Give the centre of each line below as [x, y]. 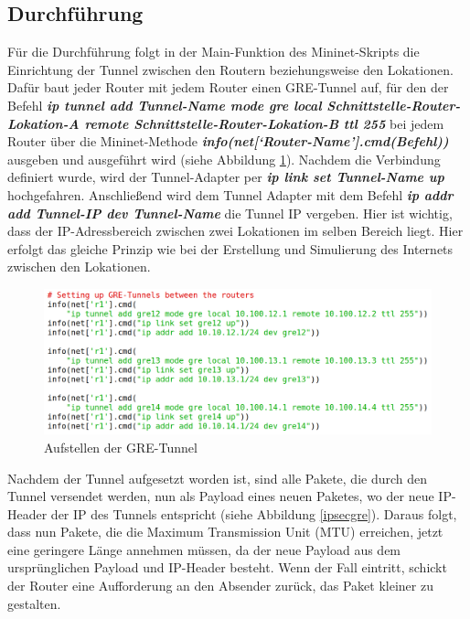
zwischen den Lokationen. [79, 267]
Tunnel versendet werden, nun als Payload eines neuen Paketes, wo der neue [221, 496]
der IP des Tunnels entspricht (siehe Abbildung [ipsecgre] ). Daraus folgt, [254, 513]
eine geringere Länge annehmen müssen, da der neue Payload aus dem [204, 549]
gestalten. [34, 603]
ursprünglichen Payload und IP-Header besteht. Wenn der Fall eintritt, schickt [227, 567]
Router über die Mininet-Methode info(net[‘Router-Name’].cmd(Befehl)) [228, 141]
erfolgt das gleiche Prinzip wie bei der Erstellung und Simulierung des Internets [230, 248]
